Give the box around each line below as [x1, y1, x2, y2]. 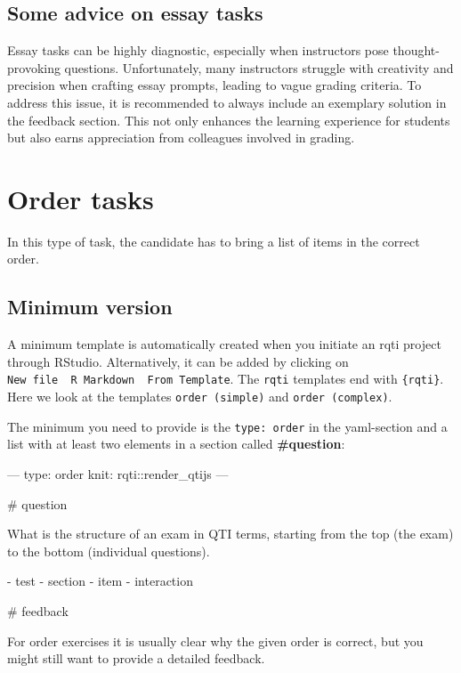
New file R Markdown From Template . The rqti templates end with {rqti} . [7, 369, 444, 388]
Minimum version [7, 293, 173, 320]
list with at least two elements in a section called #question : [7, 434, 345, 453]
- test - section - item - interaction [7, 572, 193, 590]
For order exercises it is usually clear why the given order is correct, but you [7, 631, 424, 650]
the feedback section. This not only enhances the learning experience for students [7, 110, 450, 129]
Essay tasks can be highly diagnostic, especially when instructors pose [7, 41, 389, 60]
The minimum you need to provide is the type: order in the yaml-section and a [7, 417, 448, 435]
